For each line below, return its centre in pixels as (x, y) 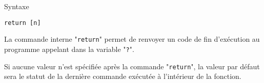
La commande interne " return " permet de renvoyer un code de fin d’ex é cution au (132, 39)
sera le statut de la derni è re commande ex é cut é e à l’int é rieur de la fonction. (123, 76)
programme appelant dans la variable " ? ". (69, 49)
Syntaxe (17, 6)
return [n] (23, 23)
